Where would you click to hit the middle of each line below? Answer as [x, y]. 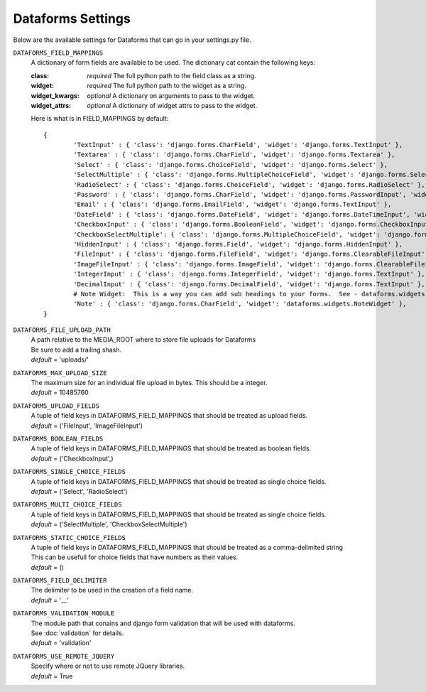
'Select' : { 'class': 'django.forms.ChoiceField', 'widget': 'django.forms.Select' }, [231, 164]
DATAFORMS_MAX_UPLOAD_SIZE [60, 373]
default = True [52, 676]
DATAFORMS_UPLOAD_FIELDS [56, 406]
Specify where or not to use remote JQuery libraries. [108, 666]
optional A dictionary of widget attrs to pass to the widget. [172, 105]
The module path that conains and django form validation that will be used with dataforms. [163, 623]
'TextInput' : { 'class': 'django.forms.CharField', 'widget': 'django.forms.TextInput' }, [238, 145]
